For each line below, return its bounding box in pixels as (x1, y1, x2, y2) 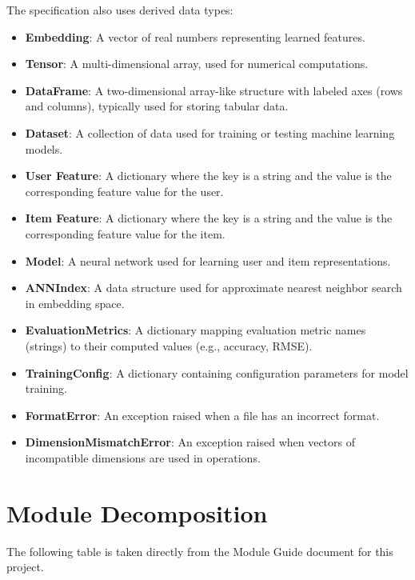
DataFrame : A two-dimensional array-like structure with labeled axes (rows (25, 82, 403, 98)
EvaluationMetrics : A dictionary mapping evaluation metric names (25, 322, 366, 338)
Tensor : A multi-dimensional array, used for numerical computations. (25, 55, 369, 72)
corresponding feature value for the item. (25, 225, 225, 242)
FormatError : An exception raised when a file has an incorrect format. (25, 406, 380, 423)
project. (6, 558, 44, 575)
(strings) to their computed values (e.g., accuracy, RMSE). (25, 337, 313, 354)
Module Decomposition (6, 496, 268, 529)
